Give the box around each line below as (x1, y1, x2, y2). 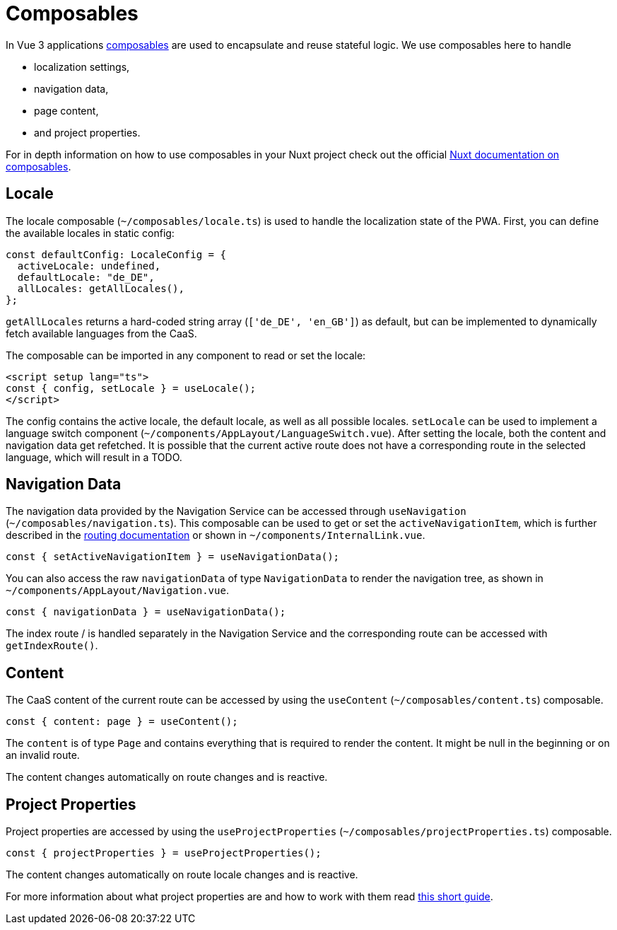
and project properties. (34, 126, 141, 139)
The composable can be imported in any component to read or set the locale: (6, 349, 366, 361)
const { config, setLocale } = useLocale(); (6, 382, 257, 394)
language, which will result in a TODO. (6, 451, 182, 463)
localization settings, (34, 60, 130, 73)
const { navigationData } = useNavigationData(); (6, 606, 286, 618)
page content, (34, 104, 99, 117)
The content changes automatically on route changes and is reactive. (6, 771, 328, 784)
